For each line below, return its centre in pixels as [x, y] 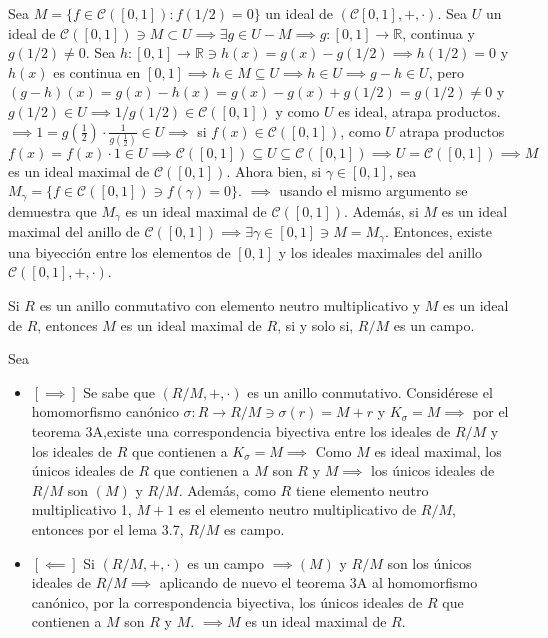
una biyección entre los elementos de [119, 251]
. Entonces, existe [438, 231]
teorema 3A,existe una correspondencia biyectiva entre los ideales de [241, 430]
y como [297, 110]
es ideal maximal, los [438, 450]
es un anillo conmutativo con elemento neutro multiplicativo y [230, 305]
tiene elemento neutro [362, 489]
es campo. [254, 528]
